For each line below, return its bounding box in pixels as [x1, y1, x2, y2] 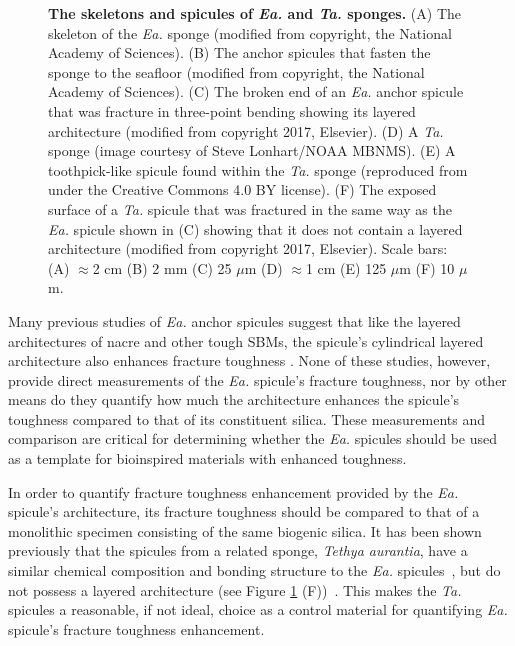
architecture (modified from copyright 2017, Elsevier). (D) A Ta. [48, 120, 444, 141]
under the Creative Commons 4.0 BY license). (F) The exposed [48, 179, 437, 200]
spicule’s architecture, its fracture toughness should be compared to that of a [8, 501, 480, 522]
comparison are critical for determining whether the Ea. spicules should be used [8, 428, 498, 449]
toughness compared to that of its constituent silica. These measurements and [8, 408, 486, 429]
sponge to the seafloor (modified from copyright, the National [48, 61, 425, 82]
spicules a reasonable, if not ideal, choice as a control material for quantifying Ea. [8, 599, 508, 620]
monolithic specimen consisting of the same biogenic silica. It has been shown [8, 520, 482, 541]
